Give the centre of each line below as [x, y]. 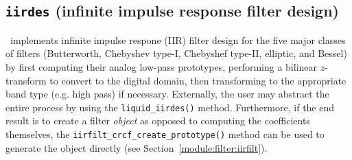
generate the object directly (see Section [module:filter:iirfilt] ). [137, 147]
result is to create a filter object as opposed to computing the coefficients [158, 121]
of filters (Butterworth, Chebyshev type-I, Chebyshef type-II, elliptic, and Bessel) [176, 53]
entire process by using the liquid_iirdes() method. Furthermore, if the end [170, 107]
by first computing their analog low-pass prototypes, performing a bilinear [162, 66]
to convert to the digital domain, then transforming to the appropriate [198, 80]
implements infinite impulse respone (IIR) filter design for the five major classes [178, 39]
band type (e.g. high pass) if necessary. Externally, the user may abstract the [167, 94]
